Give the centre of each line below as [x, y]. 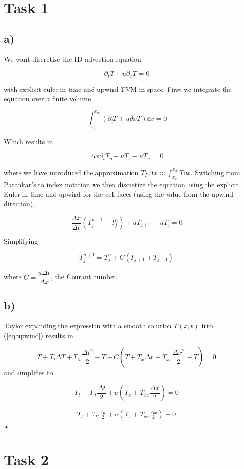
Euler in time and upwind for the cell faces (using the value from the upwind [119, 194]
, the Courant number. [84, 277]
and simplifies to [28, 372]
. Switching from [215, 172]
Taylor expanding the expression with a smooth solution [88, 326]
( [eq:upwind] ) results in [38, 335]
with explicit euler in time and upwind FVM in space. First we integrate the [118, 89]
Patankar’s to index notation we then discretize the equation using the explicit [121, 184]
